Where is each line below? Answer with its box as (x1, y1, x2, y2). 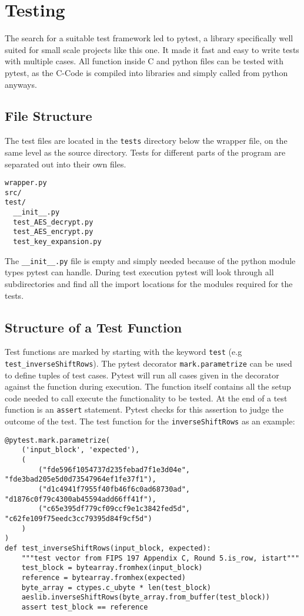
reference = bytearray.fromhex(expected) (21, 573, 186, 582)
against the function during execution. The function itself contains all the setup (5, 380, 291, 393)
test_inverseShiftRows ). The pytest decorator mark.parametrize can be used (5, 357, 292, 370)
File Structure (5, 107, 92, 125)
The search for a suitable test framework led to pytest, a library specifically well (5, 32, 293, 44)
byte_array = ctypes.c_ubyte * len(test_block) (21, 583, 211, 592)
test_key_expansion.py (13, 238, 102, 246)
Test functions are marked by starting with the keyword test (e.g (5, 345, 242, 358)
